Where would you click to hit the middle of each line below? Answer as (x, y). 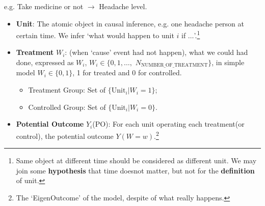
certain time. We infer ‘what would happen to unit (95, 35)
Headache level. (123, 6)
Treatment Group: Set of (67, 90)
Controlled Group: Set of (67, 107)
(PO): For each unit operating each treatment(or (168, 124)
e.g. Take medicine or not (44, 6)
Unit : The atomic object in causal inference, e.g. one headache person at (130, 23)
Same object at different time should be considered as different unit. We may (136, 160)
